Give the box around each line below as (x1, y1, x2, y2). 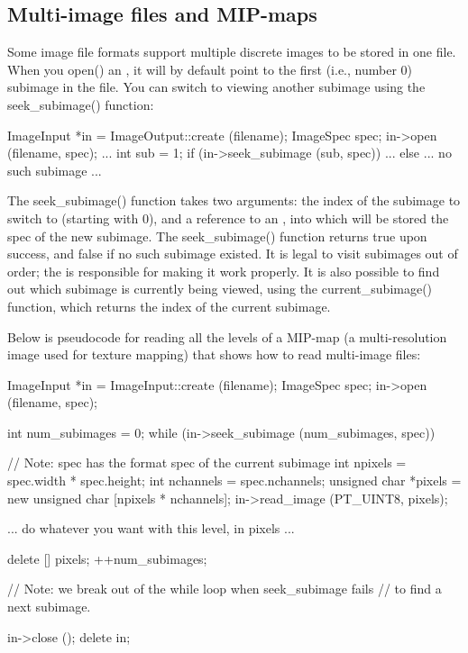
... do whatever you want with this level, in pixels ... (7, 519, 295, 538)
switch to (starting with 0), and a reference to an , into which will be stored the (7, 208, 449, 227)
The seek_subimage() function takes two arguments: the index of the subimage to (7, 191, 461, 210)
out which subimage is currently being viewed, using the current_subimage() (7, 279, 433, 298)
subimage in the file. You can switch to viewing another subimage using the (7, 77, 426, 96)
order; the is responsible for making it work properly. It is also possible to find (7, 261, 440, 280)
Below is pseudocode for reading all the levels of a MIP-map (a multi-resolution (7, 327, 447, 346)
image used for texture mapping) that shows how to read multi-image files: (7, 345, 421, 364)
